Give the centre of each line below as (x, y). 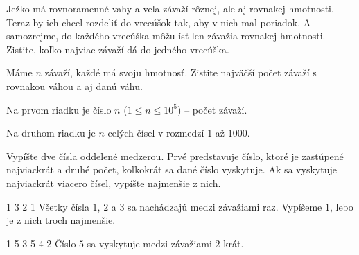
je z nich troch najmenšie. (61, 220)
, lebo (341, 206)
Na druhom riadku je (51, 133)
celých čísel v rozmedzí (156, 133)
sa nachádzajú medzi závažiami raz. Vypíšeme (225, 206)
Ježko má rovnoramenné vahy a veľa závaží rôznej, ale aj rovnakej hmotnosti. (170, 8)
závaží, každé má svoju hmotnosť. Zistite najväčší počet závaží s (181, 72)
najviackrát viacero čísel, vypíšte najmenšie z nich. (114, 183)
